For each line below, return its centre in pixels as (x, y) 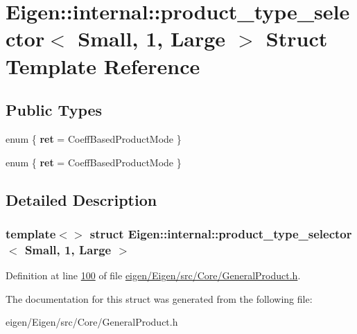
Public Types (54, 110)
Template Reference (103, 65)
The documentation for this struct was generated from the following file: (159, 298)
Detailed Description (81, 199)
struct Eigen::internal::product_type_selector (221, 233)
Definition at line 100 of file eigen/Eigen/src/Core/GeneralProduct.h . (153, 275)
